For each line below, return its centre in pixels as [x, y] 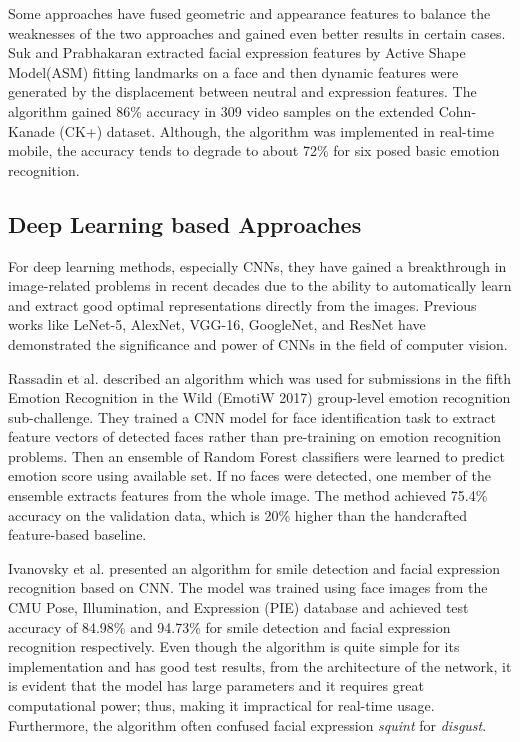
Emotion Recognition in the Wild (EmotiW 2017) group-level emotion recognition [259, 397]
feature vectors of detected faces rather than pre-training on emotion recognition [255, 436]
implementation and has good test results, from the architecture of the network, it [260, 665]
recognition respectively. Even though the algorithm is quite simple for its [234, 646]
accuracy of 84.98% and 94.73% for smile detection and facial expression [229, 626]
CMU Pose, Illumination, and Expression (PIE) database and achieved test [238, 607]
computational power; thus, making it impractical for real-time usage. [221, 705]
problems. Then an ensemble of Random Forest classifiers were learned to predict [256, 455]
